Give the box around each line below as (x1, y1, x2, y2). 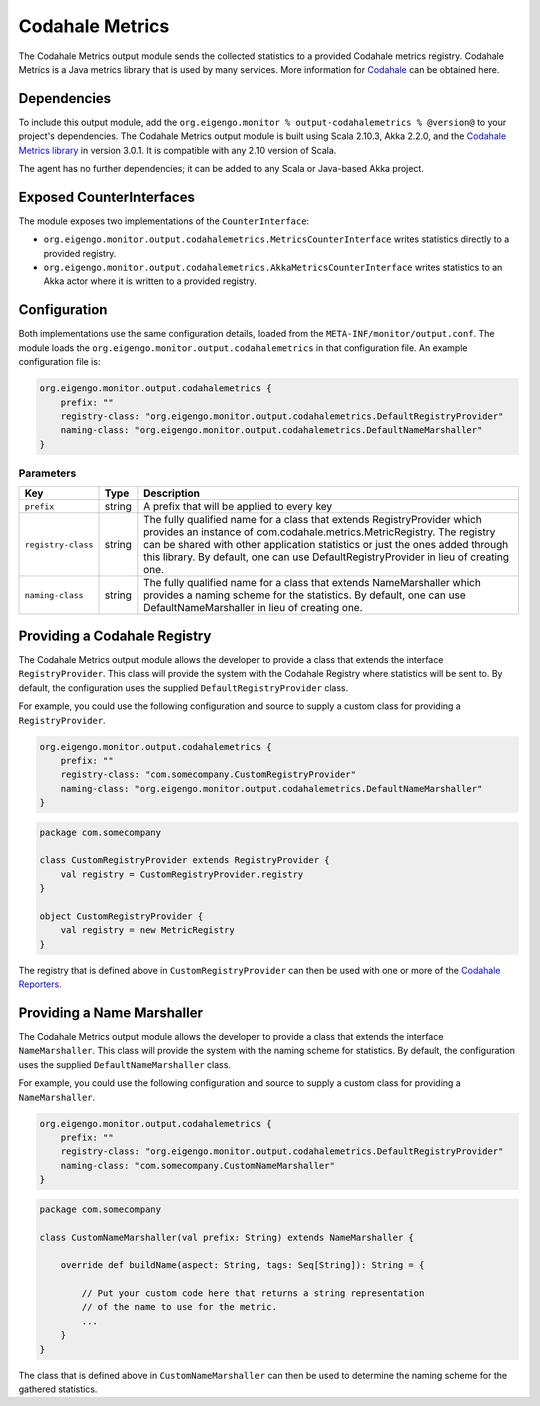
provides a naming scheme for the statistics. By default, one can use (143, 588, 467, 602)
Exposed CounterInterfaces (18, 188, 195, 205)
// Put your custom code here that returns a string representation (81, 1288, 425, 1299)
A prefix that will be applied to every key (143, 500, 333, 514)
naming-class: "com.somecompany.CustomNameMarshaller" (60, 1160, 335, 1171)
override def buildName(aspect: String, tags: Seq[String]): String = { (60, 1260, 425, 1271)
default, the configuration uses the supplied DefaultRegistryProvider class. (18, 681, 349, 694)
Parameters (18, 466, 77, 480)
